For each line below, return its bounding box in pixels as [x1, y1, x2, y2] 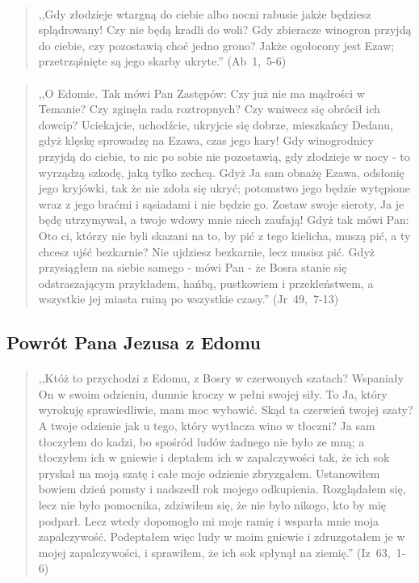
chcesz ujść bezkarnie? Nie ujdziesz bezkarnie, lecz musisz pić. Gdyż [38, 243, 375, 260]
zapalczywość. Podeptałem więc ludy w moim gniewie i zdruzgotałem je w [38, 528, 405, 545]
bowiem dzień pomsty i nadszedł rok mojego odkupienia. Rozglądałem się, [38, 480, 406, 497]
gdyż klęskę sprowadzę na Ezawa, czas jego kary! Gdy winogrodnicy [38, 132, 374, 149]
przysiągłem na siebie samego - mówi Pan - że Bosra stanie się [38, 259, 347, 276]
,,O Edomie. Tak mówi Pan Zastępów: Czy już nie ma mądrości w [38, 84, 366, 101]
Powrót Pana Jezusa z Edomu [6, 330, 261, 355]
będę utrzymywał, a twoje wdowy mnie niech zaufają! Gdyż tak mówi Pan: [38, 211, 409, 228]
